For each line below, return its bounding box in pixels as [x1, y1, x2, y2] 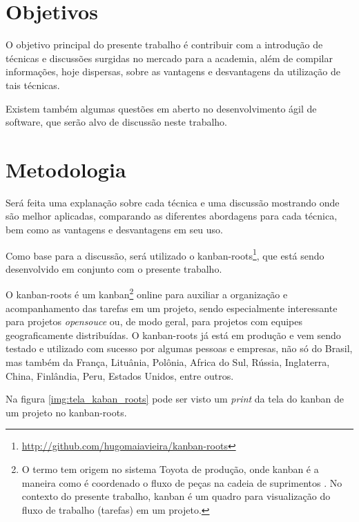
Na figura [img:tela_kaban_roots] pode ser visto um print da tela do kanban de [6, 391, 344, 406]
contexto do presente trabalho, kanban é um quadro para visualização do [21, 489, 331, 503]
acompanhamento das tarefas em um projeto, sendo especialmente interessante [6, 300, 338, 315]
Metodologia [6, 155, 126, 183]
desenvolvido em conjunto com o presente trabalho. [6, 261, 222, 275]
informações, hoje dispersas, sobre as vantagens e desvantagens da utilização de [6, 64, 340, 79]
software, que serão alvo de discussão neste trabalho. [6, 115, 227, 129]
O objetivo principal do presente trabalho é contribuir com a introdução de [6, 37, 323, 52]
